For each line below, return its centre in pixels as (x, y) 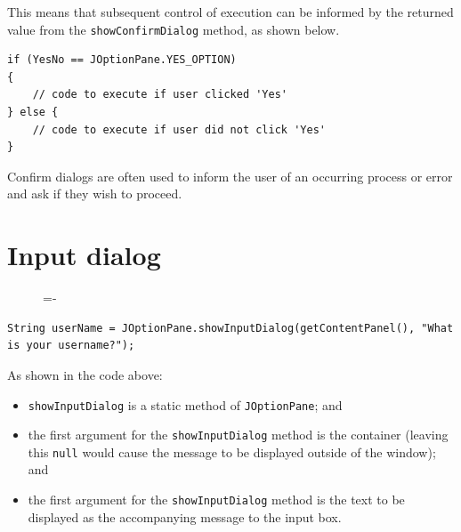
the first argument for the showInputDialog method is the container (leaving (238, 435)
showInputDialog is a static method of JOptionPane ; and (185, 404)
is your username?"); (71, 346)
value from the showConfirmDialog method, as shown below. (174, 29)
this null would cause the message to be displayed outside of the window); (232, 451)
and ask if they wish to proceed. (95, 193)
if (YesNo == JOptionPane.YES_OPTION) (122, 60)
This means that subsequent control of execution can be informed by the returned (230, 12)
